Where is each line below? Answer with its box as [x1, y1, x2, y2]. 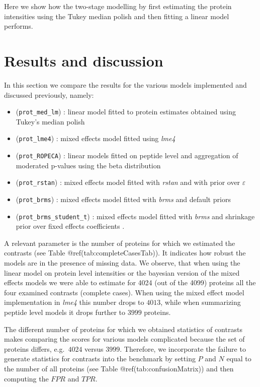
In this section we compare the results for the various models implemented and [4, 79, 247, 90]
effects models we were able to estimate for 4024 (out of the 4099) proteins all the [4, 277, 256, 288]
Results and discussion [4, 50, 163, 71]
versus [84, 343, 104, 354]
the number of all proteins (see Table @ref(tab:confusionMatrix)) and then [4, 363, 234, 373]
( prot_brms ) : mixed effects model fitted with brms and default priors [16, 193, 231, 204]
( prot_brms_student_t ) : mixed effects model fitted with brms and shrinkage [16, 211, 255, 221]
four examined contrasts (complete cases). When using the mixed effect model [4, 287, 244, 297]
